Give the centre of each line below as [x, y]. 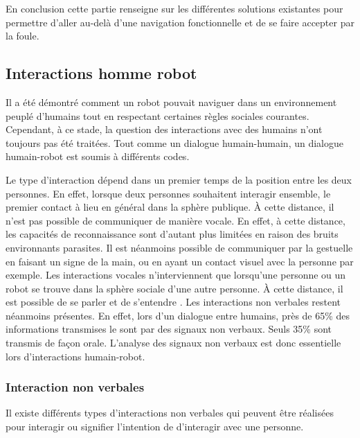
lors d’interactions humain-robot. [75, 356]
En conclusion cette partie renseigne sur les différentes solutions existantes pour [174, 8]
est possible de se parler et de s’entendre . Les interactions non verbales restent [173, 302]
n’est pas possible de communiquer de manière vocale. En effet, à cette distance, [175, 220]
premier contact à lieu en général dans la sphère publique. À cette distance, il [170, 207]
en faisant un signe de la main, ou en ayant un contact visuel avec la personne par [180, 261]
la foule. [22, 36]
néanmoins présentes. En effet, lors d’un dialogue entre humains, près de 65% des [178, 315]
